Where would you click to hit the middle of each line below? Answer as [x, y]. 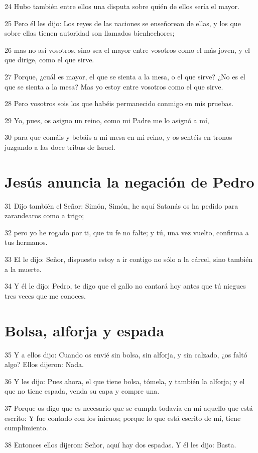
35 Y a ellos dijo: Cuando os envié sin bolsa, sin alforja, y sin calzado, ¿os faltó [126, 354]
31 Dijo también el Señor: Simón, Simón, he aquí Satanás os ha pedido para [121, 205]
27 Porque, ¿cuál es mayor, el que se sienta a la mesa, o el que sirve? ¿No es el [125, 76]
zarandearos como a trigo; [44, 215]
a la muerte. [23, 269]
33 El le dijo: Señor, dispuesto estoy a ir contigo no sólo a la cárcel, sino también [129, 259]
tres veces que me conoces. [45, 295]
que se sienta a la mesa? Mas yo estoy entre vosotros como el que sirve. [114, 86]
